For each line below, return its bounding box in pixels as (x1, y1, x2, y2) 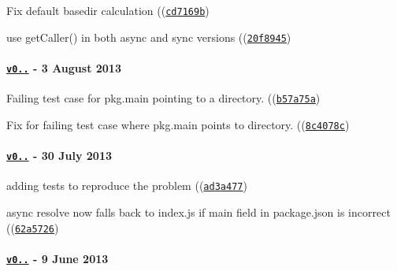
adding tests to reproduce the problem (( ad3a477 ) (6, 177, 247, 194)
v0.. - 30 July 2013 (6, 147, 112, 164)
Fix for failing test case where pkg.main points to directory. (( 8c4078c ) (6, 116, 350, 132)
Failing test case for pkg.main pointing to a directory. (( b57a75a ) (6, 90, 321, 106)
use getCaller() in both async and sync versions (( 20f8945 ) (6, 28, 291, 45)
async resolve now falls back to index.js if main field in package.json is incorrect (6, 204, 391, 220)
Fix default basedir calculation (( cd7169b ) (6, 2, 210, 18)
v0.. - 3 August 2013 (6, 59, 121, 76)
